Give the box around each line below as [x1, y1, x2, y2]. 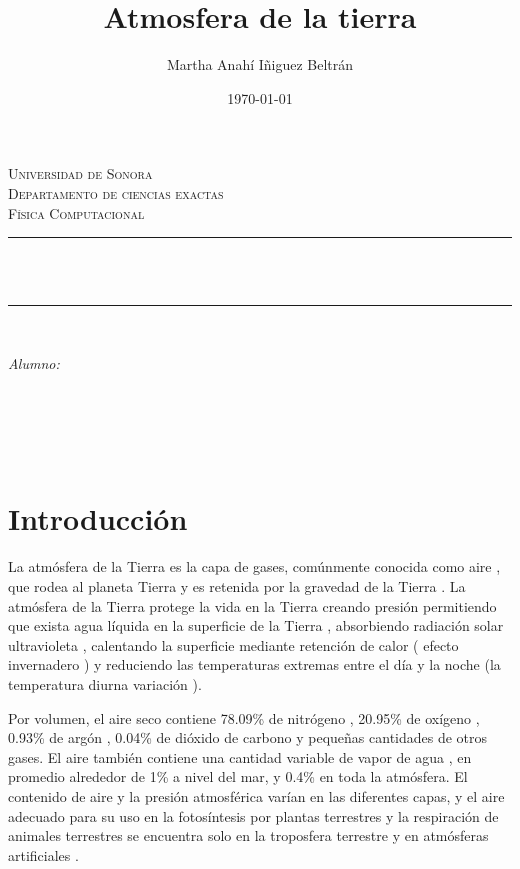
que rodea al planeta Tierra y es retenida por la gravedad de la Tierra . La [8, 575, 466, 596]
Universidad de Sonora [8, 163, 153, 184]
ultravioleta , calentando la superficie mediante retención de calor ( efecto [8, 634, 459, 655]
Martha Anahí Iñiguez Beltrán [166, 54, 354, 75]
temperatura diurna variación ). [8, 673, 202, 694]
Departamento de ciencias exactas [8, 182, 224, 203]
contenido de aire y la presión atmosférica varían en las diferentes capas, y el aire [8, 785, 505, 806]
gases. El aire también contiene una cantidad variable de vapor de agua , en [8, 746, 472, 767]
